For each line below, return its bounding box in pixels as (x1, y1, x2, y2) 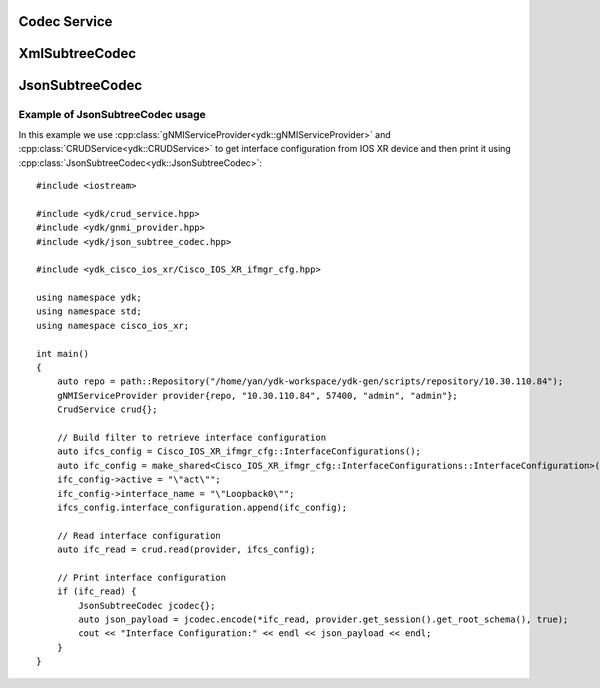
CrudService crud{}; (56, 404, 158, 415)
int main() (36, 348, 90, 359)
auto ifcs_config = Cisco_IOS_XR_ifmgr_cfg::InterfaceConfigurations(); (56, 446, 422, 457)
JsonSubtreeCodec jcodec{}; (78, 600, 216, 611)
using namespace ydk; (36, 292, 142, 304)
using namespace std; (36, 306, 142, 317)
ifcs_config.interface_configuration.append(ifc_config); (56, 501, 348, 513)
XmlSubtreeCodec (18, 45, 137, 62)
